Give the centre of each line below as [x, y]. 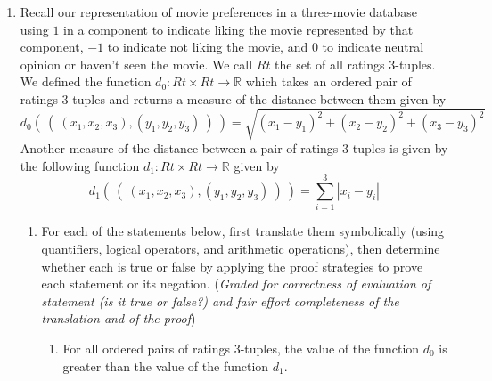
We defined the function [86, 81]
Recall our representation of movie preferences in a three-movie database [218, 12]
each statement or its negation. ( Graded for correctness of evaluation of [236, 284]
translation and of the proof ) [119, 318]
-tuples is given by [398, 148]
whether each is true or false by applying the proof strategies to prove [232, 266]
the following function [80, 165]
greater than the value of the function [166, 365]
